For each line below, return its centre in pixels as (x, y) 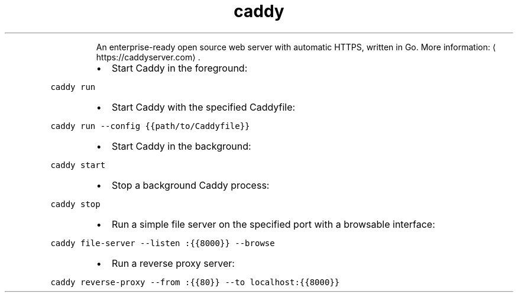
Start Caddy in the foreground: (179, 68)
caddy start (78, 165)
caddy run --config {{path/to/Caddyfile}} (150, 126)
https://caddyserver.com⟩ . (148, 57)
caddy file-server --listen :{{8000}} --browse (163, 243)
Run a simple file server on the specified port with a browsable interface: (273, 224)
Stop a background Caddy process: (190, 185)
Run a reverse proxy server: (173, 263)
